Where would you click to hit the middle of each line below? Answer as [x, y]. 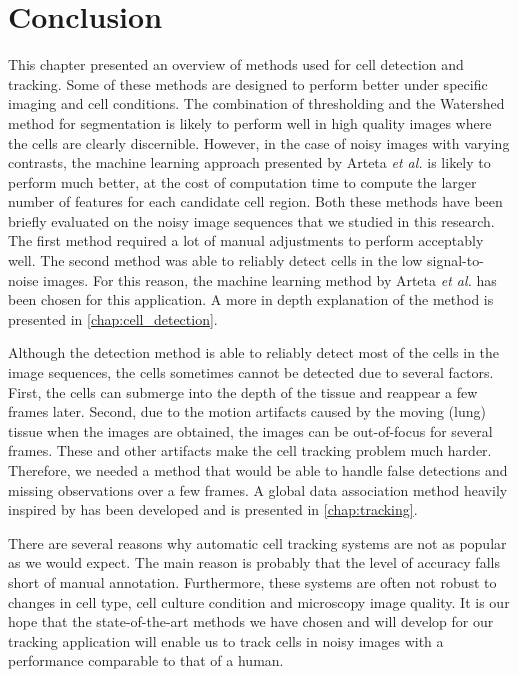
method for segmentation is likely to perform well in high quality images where [250, 122]
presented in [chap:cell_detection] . [113, 318]
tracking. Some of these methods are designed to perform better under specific [248, 83]
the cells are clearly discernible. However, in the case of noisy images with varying [259, 142]
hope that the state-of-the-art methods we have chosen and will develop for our [251, 621]
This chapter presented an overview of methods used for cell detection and [236, 64]
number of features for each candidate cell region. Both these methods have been [255, 201]
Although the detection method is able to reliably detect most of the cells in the [254, 352]
